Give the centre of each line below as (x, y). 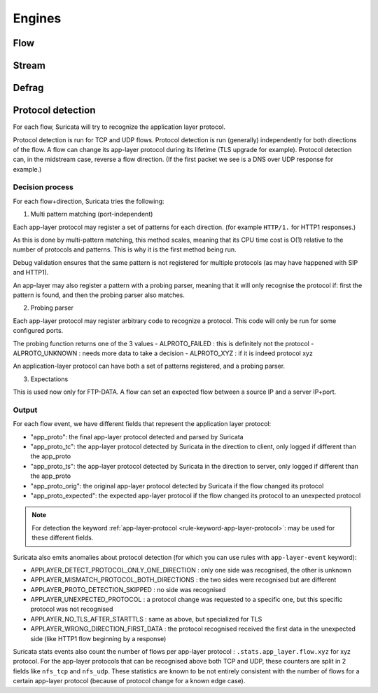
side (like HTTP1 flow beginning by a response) (98, 638)
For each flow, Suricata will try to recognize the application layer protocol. (119, 127)
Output (25, 410)
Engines (37, 18)
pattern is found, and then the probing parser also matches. (99, 295)
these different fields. (63, 538)
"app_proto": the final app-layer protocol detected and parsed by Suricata (137, 437)
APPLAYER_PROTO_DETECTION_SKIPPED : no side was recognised (128, 589)
